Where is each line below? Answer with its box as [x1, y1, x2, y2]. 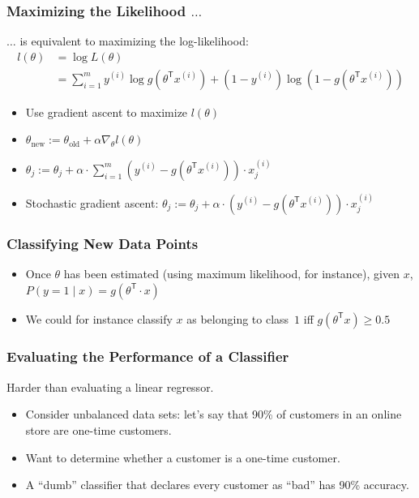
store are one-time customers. [25, 421, 172, 438]
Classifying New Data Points [6, 233, 199, 253]
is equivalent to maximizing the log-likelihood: [19, 32, 249, 49]
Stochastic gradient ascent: [25, 194, 159, 211]
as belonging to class [186, 310, 289, 327]
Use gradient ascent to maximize [25, 103, 188, 120]
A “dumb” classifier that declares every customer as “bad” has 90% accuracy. [25, 476, 409, 493]
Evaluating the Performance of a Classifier [6, 346, 289, 367]
